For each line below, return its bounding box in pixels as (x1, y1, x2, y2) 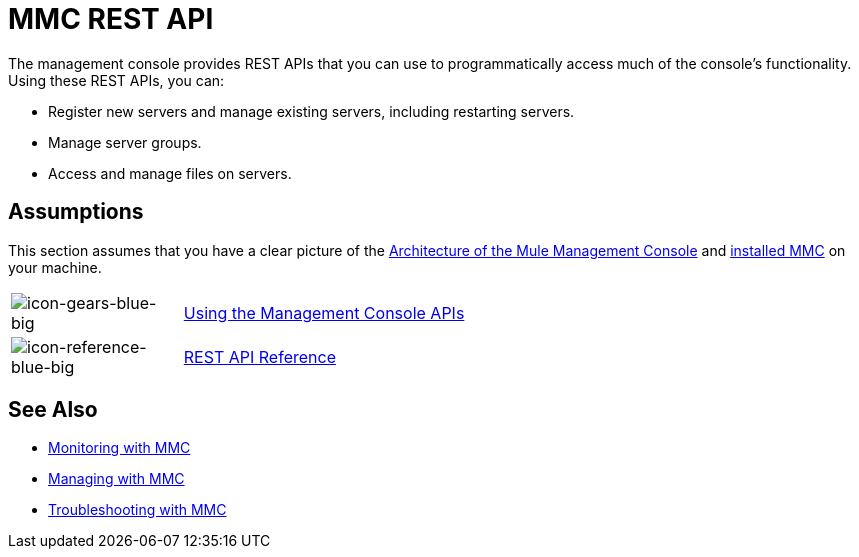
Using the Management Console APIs (183, 302, 465, 323)
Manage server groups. (48, 133, 202, 151)
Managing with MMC (48, 470, 185, 488)
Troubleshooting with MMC (48, 501, 227, 519)
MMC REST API (8, 2, 214, 36)
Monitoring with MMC (48, 439, 191, 457)
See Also (8, 397, 98, 423)
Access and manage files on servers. (48, 164, 292, 182)
